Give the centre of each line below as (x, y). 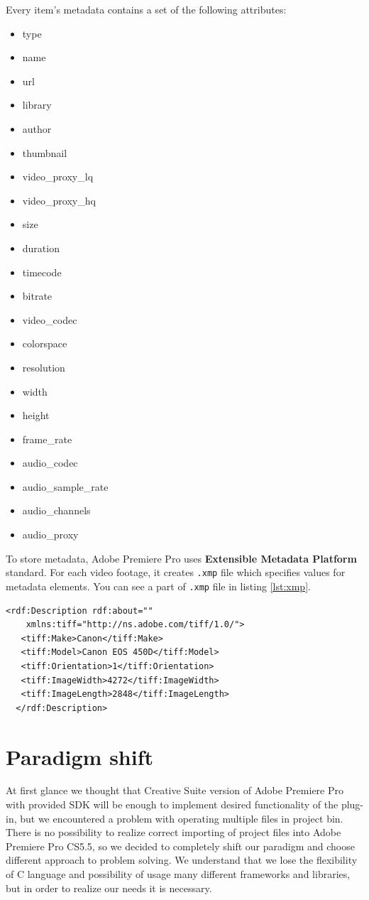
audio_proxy (50, 535)
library (37, 105)
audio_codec (50, 463)
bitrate (37, 296)
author (37, 128)
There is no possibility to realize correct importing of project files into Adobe (174, 832)
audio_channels (56, 510)
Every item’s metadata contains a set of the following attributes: (146, 9)
